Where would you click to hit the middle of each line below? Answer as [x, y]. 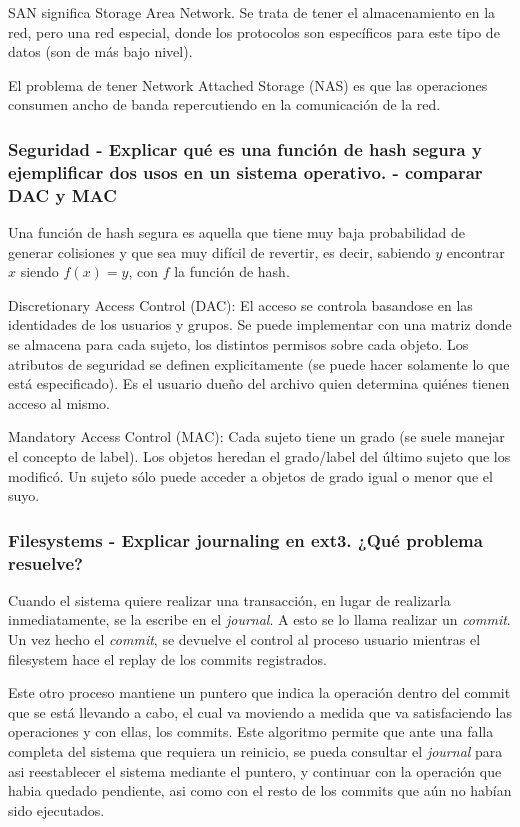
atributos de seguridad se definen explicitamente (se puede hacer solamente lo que [259, 363]
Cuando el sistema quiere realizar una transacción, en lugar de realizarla [229, 599]
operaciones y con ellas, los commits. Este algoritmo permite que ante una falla [251, 731]
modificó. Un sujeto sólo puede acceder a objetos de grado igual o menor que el [250, 475]
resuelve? [46, 562]
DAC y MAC [62, 194]
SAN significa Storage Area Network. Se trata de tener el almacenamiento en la [252, 12]
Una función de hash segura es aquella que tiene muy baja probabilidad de [236, 232]
